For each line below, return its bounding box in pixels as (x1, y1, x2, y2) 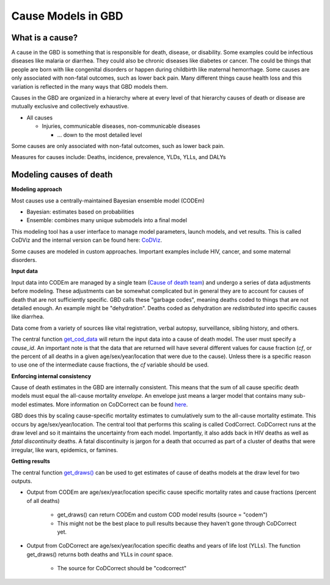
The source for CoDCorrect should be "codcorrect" (57, 565, 186, 572)
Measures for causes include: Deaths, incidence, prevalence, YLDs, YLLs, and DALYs (11, 154, 226, 161)
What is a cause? (11, 32, 78, 43)
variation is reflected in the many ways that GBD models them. (11, 83, 168, 90)
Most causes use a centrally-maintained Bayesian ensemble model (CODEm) (11, 196, 205, 204)
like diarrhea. (11, 313, 45, 321)
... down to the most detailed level (57, 131, 142, 138)
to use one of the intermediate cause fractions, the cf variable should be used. (11, 361, 209, 368)
